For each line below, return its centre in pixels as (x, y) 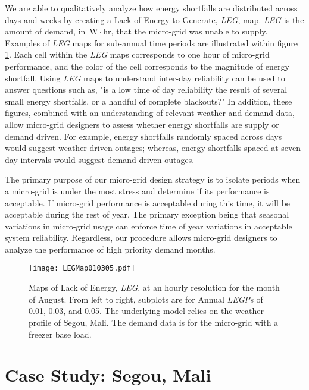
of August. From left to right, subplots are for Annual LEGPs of (146, 299)
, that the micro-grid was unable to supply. (189, 31)
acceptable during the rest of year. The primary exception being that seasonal (147, 214)
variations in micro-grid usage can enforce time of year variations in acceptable (149, 226)
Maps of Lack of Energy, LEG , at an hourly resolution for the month (154, 287)
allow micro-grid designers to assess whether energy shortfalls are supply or (142, 124)
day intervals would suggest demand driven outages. (100, 159)
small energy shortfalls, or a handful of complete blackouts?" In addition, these (149, 101)
